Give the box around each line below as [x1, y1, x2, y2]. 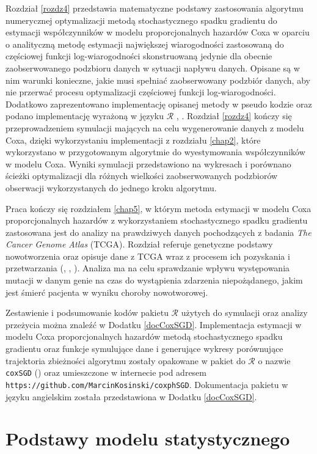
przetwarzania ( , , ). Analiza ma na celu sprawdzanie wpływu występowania [5, 262, 290, 274]
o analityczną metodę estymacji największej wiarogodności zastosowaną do [5, 37, 284, 50]
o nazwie [258, 354, 291, 367]
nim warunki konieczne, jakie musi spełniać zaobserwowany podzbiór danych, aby [5, 73, 310, 86]
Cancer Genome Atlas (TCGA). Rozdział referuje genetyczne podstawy [5, 238, 273, 251]
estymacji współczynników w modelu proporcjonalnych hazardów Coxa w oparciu [5, 26, 310, 38]
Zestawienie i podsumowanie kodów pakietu [5, 306, 169, 319]
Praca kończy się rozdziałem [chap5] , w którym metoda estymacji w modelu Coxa [5, 202, 312, 214]
